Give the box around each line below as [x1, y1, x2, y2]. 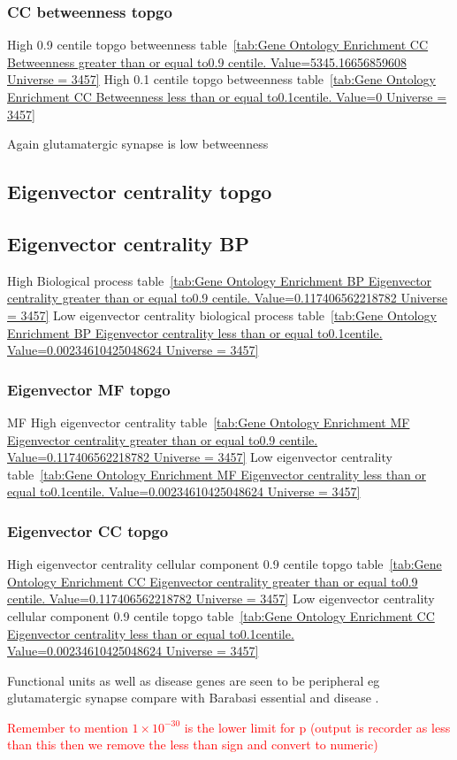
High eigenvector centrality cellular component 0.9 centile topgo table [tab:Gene [7, 555, 442, 573]
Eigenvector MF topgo [7, 378, 171, 400]
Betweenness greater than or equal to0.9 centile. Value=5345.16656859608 [7, 52, 407, 71]
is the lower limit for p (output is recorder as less [184, 718, 451, 736]
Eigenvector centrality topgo [7, 178, 272, 205]
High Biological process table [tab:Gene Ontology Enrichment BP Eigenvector [7, 271, 432, 289]
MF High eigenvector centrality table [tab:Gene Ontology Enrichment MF [7, 412, 410, 431]
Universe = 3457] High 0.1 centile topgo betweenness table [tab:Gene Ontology [7, 70, 436, 88]
